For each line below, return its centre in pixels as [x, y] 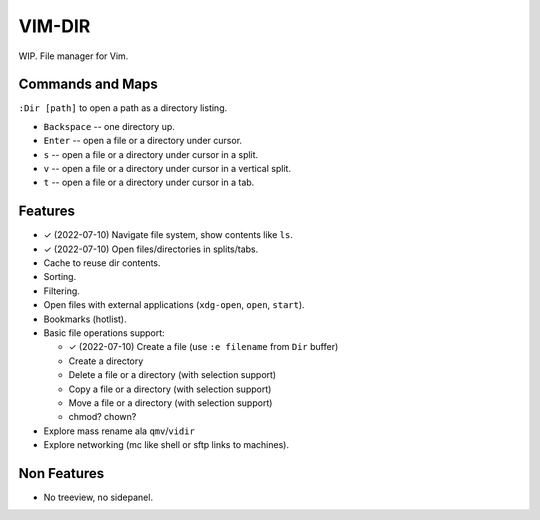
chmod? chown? [102, 417]
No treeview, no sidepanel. [98, 497]
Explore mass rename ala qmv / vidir [119, 431]
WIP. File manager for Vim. [73, 56]
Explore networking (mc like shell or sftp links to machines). [166, 445]
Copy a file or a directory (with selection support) [170, 389]
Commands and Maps [88, 84]
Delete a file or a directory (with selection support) [172, 375]
